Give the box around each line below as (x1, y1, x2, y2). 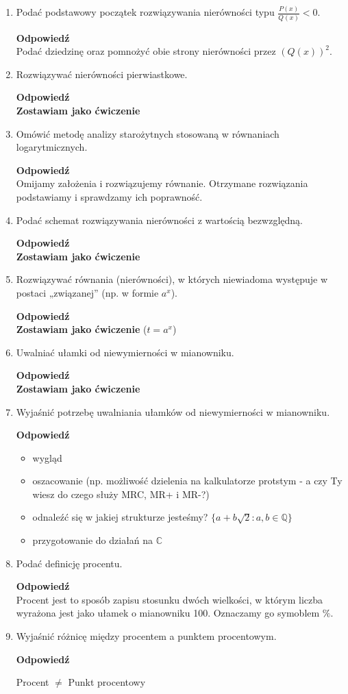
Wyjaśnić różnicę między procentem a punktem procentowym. (16, 629, 277, 643)
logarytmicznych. (16, 140, 88, 154)
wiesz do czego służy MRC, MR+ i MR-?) (32, 486, 210, 501)
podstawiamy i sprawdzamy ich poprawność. (16, 189, 203, 203)
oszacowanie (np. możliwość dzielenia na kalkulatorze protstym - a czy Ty (32, 473, 343, 488)
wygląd (32, 450, 62, 464)
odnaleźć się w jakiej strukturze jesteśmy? (32, 510, 208, 524)
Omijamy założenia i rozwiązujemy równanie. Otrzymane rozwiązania (16, 176, 308, 190)
